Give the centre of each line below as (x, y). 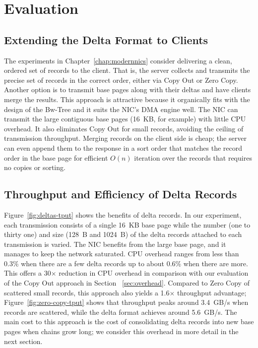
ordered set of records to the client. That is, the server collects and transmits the (127, 70)
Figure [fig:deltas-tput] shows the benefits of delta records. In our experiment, (123, 214)
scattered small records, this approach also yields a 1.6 (87, 292)
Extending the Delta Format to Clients (106, 39)
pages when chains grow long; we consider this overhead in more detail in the (121, 331)
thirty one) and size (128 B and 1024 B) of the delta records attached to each (123, 234)
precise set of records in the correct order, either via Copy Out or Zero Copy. (121, 80)
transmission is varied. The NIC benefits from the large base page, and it (115, 244)
